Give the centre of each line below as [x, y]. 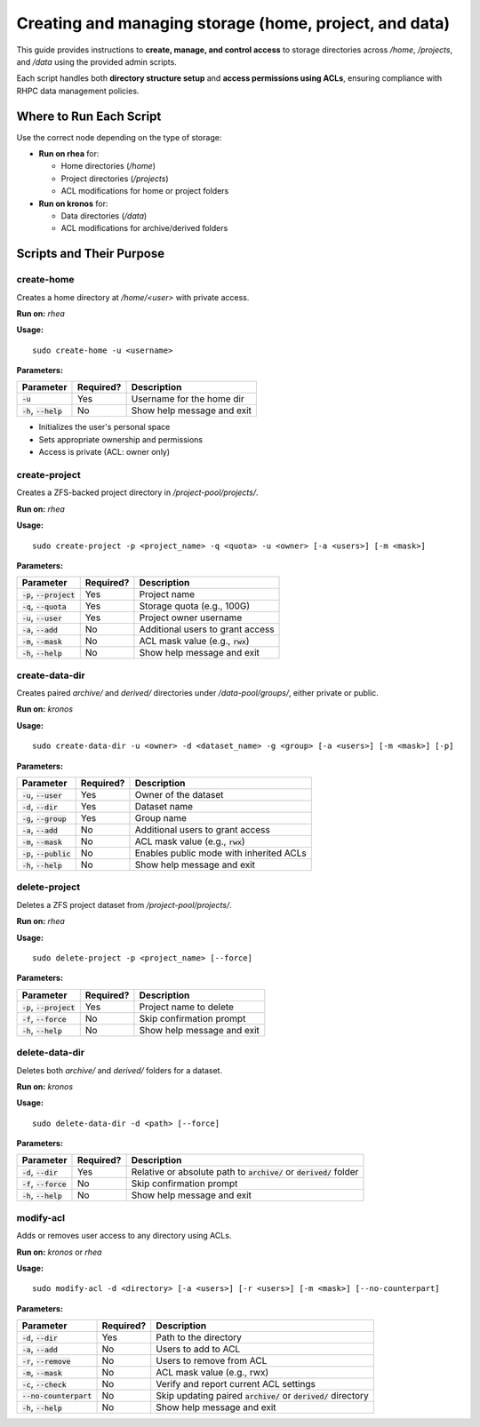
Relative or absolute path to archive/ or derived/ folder [245, 1172]
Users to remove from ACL [212, 1361]
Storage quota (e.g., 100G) [195, 606]
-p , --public [46, 853]
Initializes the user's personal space [104, 427]
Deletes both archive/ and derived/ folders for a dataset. [119, 1070]
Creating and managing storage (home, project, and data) [233, 23]
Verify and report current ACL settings [236, 1384]
